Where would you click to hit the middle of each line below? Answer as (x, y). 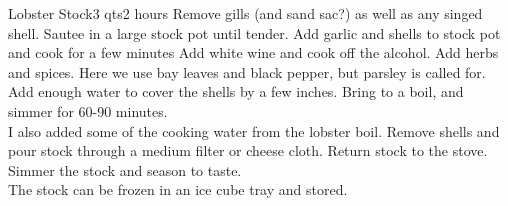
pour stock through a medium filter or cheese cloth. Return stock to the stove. (248, 150)
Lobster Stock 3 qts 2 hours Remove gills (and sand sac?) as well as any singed (245, 13)
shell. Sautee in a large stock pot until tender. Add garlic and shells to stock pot (254, 32)
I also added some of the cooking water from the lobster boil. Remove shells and (254, 130)
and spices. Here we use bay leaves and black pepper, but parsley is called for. (247, 71)
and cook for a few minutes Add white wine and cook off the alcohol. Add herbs (253, 52)
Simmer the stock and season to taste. (125, 169)
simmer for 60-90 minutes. (88, 110)
